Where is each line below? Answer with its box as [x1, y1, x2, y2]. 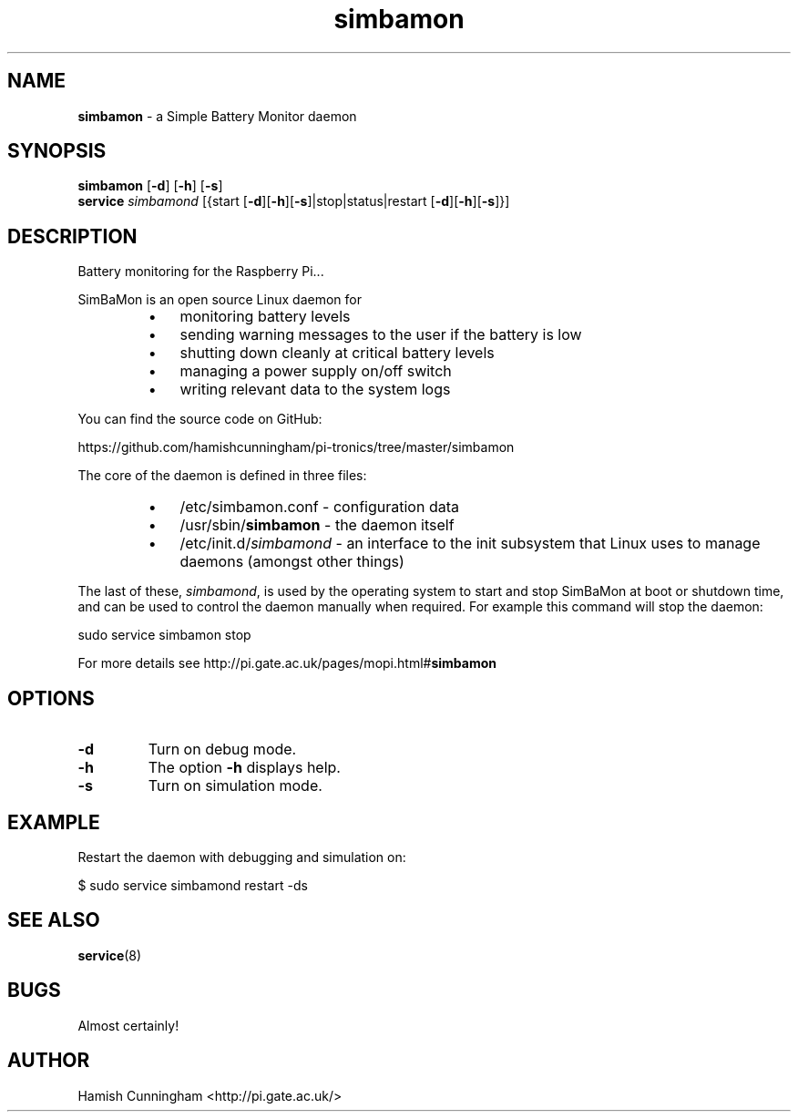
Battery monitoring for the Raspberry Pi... [77, 263, 324, 280]
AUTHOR [7, 1049, 90, 1073]
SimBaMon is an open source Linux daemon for [77, 292, 362, 308]
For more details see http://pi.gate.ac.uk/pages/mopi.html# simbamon [77, 655, 496, 672]
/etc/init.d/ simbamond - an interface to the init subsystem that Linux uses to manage [179, 534, 761, 553]
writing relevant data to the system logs [179, 380, 451, 399]
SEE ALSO [7, 909, 100, 932]
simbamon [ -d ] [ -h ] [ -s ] [77, 178, 223, 194]
